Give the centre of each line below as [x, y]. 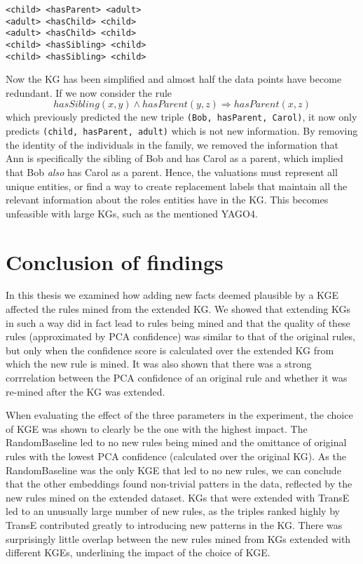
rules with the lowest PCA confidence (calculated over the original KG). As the [176, 456]
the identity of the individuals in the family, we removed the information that [172, 144]
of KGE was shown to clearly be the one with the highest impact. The [157, 428]
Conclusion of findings [115, 261]
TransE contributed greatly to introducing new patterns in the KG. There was [174, 524]
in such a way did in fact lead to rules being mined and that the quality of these [178, 322]
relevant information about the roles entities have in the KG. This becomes [167, 200]
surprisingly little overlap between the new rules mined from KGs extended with [178, 538]
